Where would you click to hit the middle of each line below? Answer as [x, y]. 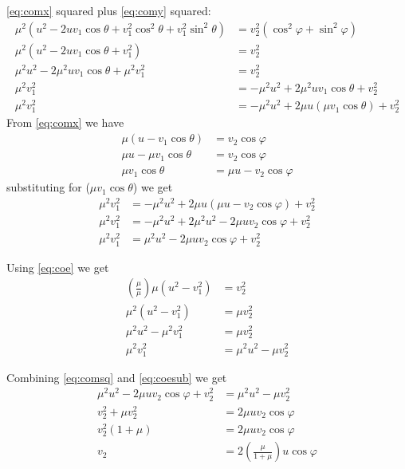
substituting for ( [48, 187]
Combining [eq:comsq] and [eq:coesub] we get [117, 377]
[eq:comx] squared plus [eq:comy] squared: [109, 10]
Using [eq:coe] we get [58, 267]
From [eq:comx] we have [65, 122]
